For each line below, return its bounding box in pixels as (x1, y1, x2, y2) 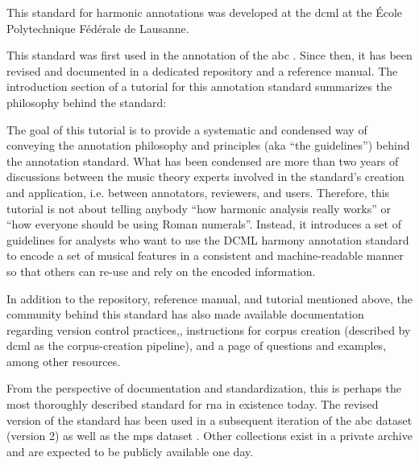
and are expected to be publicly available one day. (6, 442, 254, 459)
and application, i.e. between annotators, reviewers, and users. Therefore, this (6, 183, 390, 200)
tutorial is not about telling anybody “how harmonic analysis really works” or (6, 200, 391, 216)
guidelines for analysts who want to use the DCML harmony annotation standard (6, 231, 409, 248)
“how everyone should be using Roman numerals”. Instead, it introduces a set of (6, 216, 401, 232)
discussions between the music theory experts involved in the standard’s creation (6, 168, 404, 185)
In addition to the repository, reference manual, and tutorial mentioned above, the (6, 290, 413, 307)
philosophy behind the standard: (6, 93, 167, 110)
